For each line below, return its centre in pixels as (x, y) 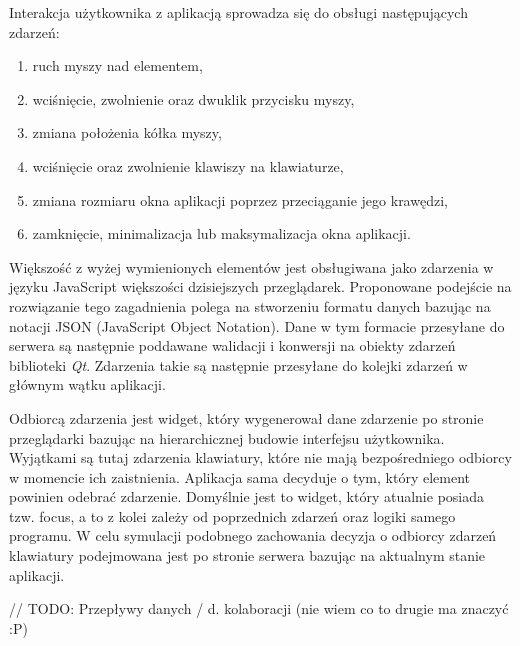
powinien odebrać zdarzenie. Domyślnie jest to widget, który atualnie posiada (247, 496)
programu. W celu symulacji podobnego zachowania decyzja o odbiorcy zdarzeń (253, 535)
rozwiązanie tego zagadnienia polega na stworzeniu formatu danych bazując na (250, 305)
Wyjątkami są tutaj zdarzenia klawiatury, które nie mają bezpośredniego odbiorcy (260, 457)
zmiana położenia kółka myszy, (127, 132)
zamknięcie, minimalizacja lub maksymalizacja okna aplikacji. (221, 233)
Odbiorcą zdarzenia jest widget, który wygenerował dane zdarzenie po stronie (246, 417)
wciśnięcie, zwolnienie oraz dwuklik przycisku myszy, (193, 98)
